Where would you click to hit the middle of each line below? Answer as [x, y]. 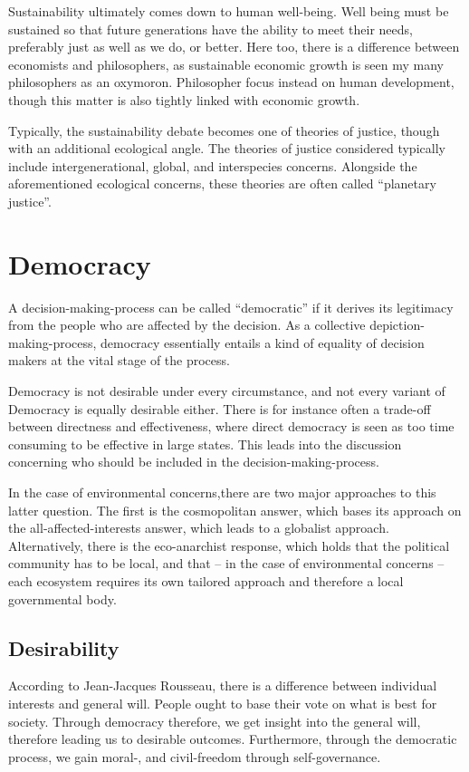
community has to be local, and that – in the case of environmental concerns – [226, 563]
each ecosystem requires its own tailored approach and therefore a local [206, 580]
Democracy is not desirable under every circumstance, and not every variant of [227, 391]
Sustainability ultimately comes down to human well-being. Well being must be [229, 11]
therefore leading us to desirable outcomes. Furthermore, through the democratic [233, 739]
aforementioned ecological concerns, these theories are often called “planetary [222, 183]
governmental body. [62, 598]
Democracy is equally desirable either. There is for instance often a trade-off [220, 408]
